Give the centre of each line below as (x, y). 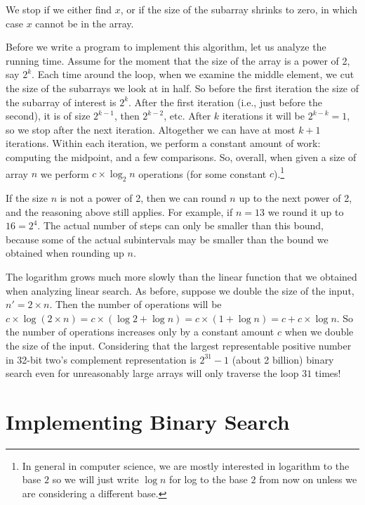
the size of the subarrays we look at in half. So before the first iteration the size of (182, 88)
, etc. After (187, 116)
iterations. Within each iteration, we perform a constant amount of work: (163, 143)
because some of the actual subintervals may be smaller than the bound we (167, 239)
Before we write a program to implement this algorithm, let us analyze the (166, 47)
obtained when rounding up (65, 253)
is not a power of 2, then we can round (143, 197)
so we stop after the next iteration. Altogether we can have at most (151, 129)
